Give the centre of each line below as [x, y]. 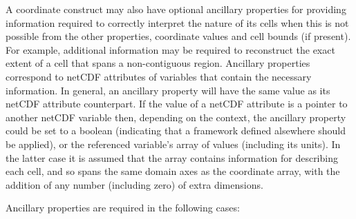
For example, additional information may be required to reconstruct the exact [170, 49]
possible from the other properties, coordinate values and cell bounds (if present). [178, 36]
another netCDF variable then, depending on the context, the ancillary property [176, 117]
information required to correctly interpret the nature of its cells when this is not [177, 22]
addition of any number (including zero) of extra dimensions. [134, 184]
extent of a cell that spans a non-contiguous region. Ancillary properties [158, 63]
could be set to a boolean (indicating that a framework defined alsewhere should [176, 131]
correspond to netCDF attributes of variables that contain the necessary [159, 76]
